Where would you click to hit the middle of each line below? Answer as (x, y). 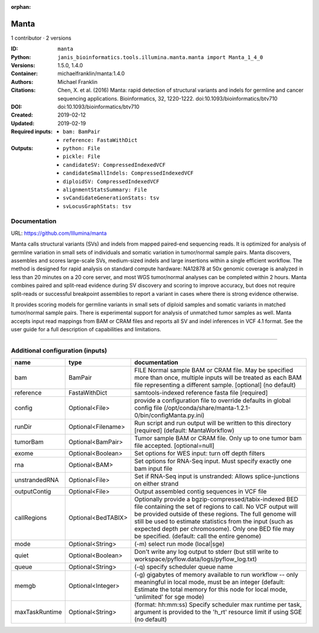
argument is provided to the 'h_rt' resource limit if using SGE (218, 612)
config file (148, 408)
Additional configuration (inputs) (59, 350)
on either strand (156, 484)
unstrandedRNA (37, 480)
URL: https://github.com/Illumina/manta (59, 233)
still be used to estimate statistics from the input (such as (214, 522)
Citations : (23, 90)
